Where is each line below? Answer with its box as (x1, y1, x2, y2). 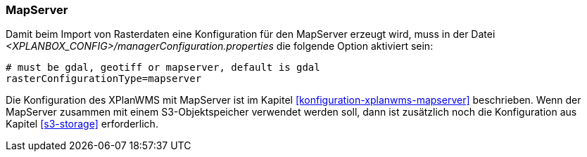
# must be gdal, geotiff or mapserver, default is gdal (6, 62, 320, 74)
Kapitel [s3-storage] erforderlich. (6, 118, 158, 130)
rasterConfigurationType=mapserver (6, 73, 202, 85)
